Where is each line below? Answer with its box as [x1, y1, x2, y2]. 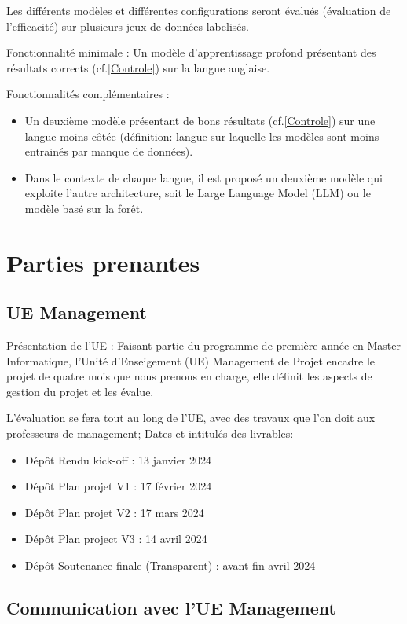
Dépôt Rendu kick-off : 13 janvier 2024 [24, 451, 212, 468]
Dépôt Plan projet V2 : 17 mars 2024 [24, 504, 204, 520]
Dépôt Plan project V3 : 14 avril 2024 [24, 530, 207, 547]
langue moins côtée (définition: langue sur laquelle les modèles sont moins [24, 127, 379, 144]
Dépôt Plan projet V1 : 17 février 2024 [24, 478, 212, 494]
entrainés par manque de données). [24, 143, 193, 160]
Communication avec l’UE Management [6, 596, 336, 620]
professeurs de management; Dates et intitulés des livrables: [6, 425, 294, 442]
